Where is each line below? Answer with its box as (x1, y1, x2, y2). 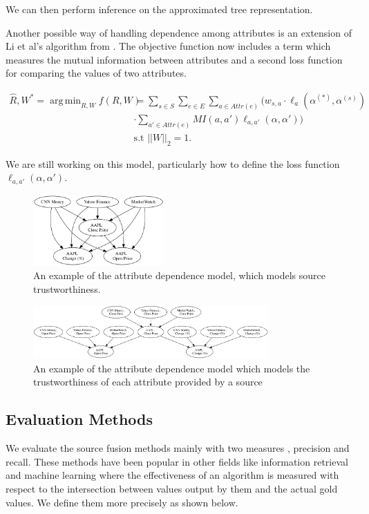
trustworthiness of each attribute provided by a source (33, 374, 263, 389)
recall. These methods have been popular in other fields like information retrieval (6, 454, 348, 468)
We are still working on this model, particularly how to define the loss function (6, 156, 340, 171)
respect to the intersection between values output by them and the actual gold (6, 482, 338, 496)
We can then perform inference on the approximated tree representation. (6, 2, 313, 16)
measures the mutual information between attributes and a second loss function (6, 52, 343, 66)
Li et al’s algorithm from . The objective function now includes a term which (6, 39, 331, 53)
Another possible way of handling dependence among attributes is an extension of (6, 25, 352, 39)
